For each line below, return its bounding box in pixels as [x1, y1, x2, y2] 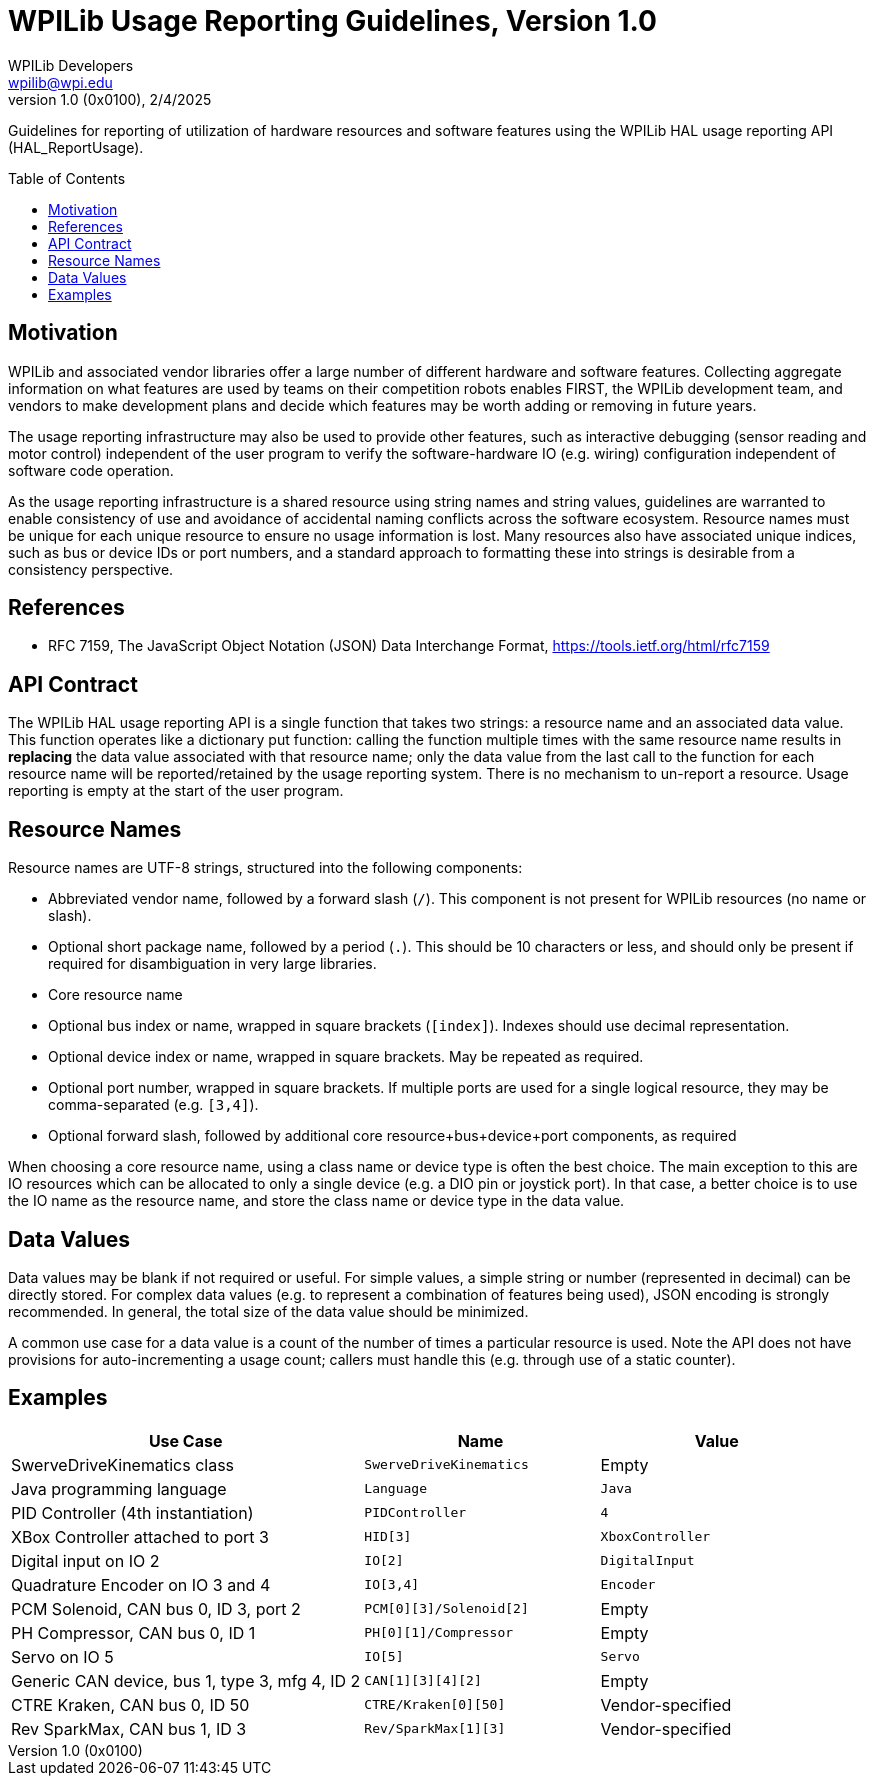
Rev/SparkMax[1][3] [364, 1721, 506, 1737]
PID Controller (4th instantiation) [11, 1502, 254, 1523]
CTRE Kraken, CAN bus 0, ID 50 [11, 1694, 250, 1715]
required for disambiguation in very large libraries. [48, 955, 377, 973]
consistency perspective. [8, 560, 174, 578]
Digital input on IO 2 [11, 1550, 160, 1571]
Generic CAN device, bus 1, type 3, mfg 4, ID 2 [11, 1670, 361, 1691]
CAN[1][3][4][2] [364, 1673, 482, 1689]
